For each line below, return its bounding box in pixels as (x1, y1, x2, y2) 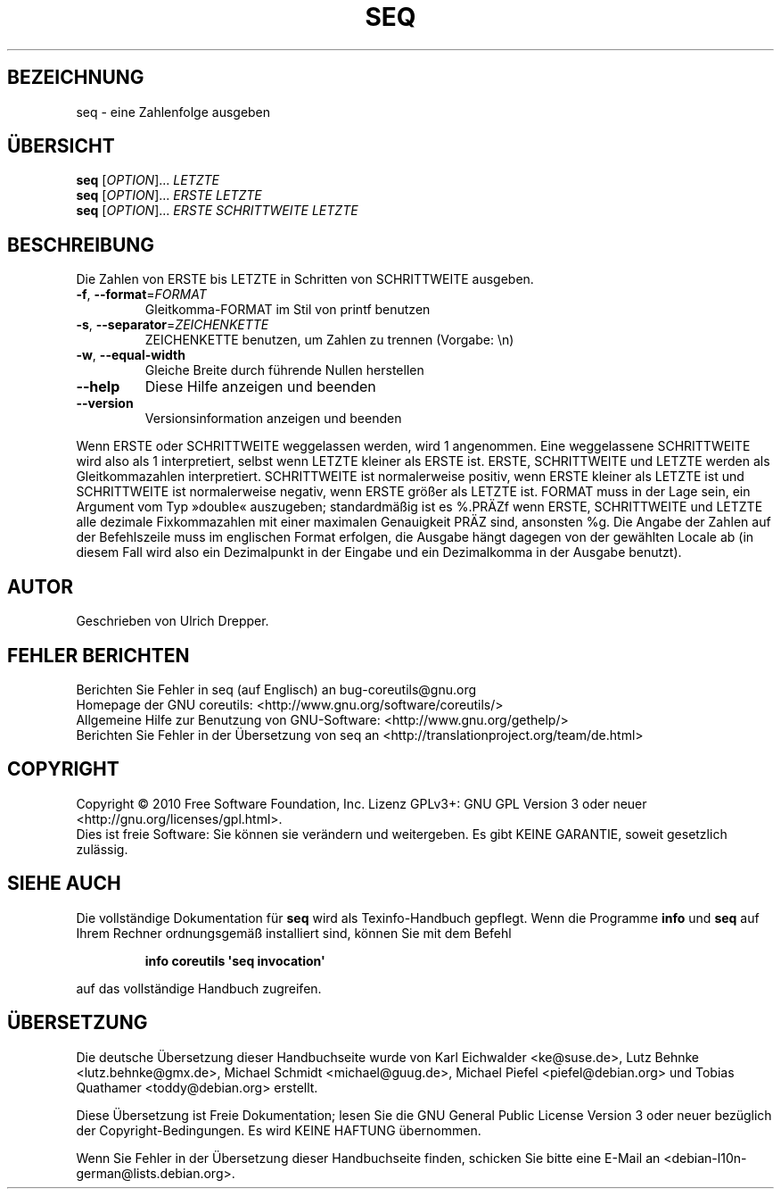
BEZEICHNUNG (7, 66, 144, 89)
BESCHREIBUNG (7, 233, 155, 256)
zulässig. (76, 841, 128, 857)
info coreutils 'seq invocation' (144, 952, 325, 968)
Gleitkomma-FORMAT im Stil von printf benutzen (144, 302, 431, 318)
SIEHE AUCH (7, 872, 121, 895)
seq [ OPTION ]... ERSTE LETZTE (76, 187, 262, 203)
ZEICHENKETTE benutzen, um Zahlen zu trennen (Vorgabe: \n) (144, 332, 514, 348)
